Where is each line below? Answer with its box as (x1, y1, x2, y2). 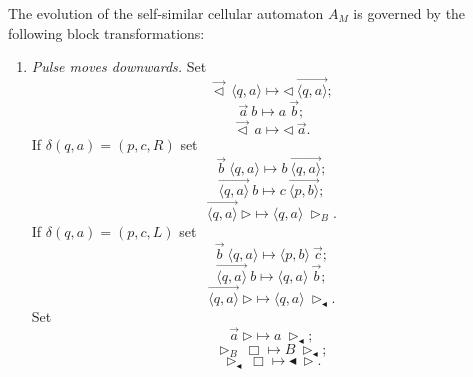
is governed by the (353, 3, 466, 23)
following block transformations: (8, 22, 205, 43)
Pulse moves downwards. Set (31, 56, 207, 77)
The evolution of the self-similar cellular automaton (8, 3, 324, 23)
